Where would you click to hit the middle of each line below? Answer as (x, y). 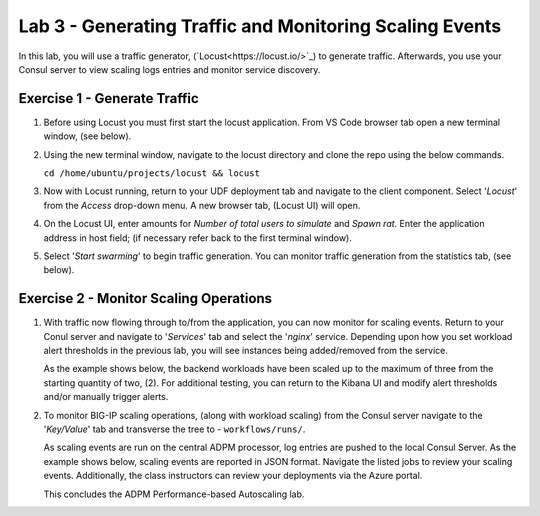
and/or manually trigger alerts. (106, 397)
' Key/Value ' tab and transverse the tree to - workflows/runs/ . (174, 429)
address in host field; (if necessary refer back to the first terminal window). (197, 237)
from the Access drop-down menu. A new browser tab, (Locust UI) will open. (202, 205)
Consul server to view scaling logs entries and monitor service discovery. (169, 69)
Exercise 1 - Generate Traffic (108, 98)
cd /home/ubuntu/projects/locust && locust (151, 173)
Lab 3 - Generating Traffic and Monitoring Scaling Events (260, 26)
